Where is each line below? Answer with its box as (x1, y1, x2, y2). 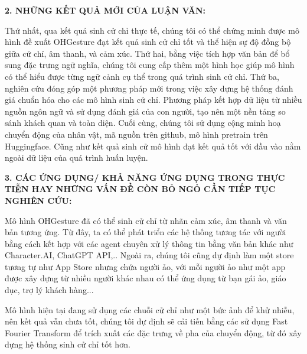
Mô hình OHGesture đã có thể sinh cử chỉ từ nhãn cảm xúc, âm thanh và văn (5, 214, 287, 226)
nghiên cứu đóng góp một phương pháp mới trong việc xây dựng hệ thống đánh (5, 82, 293, 94)
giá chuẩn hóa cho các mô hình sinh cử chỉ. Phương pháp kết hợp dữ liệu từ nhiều (5, 93, 302, 106)
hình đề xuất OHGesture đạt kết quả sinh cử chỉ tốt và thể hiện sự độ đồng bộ (5, 35, 291, 48)
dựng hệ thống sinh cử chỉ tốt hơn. (5, 338, 130, 350)
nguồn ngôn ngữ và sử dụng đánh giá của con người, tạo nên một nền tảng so (5, 105, 286, 117)
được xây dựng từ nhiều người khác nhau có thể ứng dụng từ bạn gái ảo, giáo (5, 272, 286, 284)
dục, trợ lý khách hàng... (5, 284, 94, 296)
